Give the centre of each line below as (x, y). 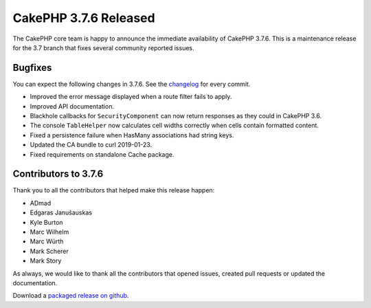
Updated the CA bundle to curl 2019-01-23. (91, 145)
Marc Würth (47, 241)
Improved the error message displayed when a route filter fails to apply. (131, 97)
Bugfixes (32, 68)
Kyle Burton (46, 222)
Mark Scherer (49, 251)
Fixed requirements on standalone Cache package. (102, 154)
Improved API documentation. (72, 106)
